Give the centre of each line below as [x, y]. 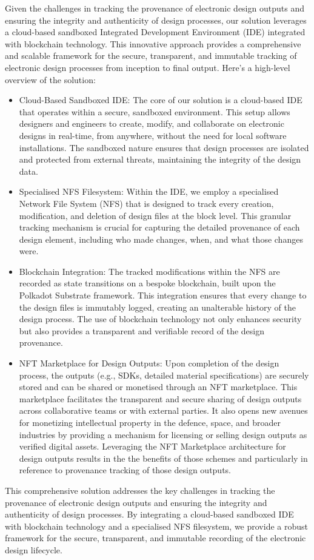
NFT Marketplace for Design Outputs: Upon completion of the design [149, 363]
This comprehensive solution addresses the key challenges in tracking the [140, 490]
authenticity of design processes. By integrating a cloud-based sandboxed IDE [149, 514]
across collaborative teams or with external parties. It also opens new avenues [163, 410]
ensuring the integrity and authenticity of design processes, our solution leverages [156, 20]
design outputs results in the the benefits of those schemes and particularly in [163, 458]
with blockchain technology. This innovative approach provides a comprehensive [153, 43]
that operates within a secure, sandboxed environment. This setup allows [155, 111]
